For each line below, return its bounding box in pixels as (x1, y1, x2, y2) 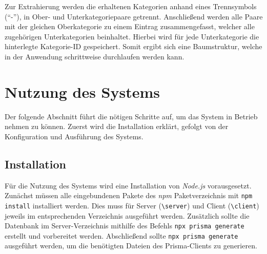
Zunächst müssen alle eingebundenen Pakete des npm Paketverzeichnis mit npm (5, 190, 253, 201)
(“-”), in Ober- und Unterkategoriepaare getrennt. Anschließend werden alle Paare (5, 11, 263, 22)
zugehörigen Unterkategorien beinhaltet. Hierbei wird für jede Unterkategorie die (5, 31, 259, 41)
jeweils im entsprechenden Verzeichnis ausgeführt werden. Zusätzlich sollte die (5, 210, 250, 221)
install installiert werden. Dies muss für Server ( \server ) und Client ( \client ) (5, 200, 259, 210)
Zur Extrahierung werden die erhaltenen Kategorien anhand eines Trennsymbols (5, 1, 257, 11)
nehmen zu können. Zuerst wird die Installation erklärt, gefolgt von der (5, 121, 229, 132)
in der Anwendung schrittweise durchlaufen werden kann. (5, 51, 184, 61)
